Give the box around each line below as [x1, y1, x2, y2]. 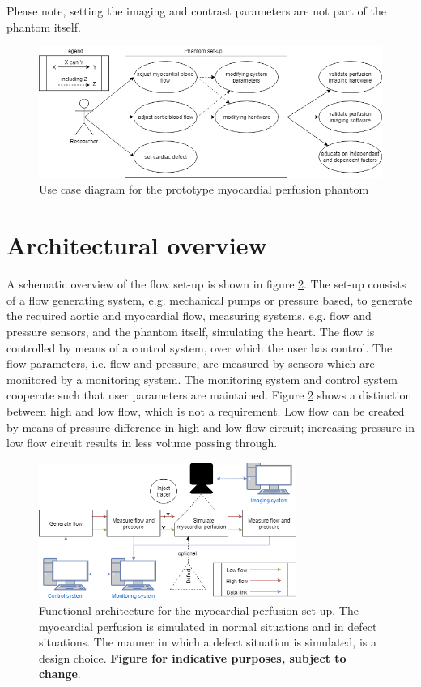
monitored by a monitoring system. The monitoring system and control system [6, 370, 398, 387]
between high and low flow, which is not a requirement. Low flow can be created [6, 402, 405, 419]
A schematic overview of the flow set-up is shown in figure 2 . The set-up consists [6, 275, 406, 292]
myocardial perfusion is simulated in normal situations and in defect [39, 617, 377, 634]
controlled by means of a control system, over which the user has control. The [6, 339, 393, 356]
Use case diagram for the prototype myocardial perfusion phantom [39, 181, 369, 198]
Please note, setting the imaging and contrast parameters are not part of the [6, 2, 386, 19]
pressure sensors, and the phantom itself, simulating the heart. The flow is [6, 322, 375, 339]
